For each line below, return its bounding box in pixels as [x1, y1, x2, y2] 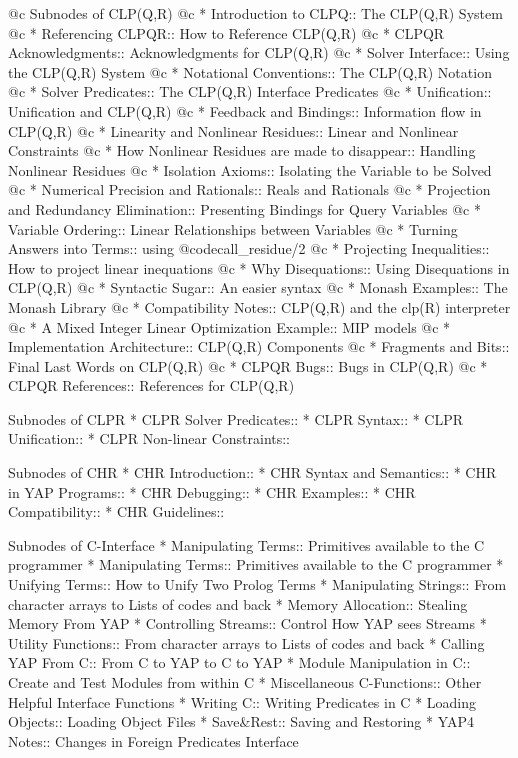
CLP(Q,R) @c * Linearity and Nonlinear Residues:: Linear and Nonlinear [8, 120, 459, 141]
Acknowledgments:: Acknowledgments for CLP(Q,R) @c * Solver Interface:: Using [8, 42, 510, 63]
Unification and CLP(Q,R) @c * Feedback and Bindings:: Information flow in [8, 100, 482, 121]
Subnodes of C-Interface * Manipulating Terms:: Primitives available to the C [8, 534, 485, 555]
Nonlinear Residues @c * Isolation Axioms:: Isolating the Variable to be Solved [8, 159, 492, 180]
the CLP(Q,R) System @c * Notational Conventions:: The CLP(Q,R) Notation [8, 61, 492, 82]
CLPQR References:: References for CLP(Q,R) [8, 375, 295, 396]
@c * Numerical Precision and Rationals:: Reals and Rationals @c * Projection [8, 179, 491, 200]
